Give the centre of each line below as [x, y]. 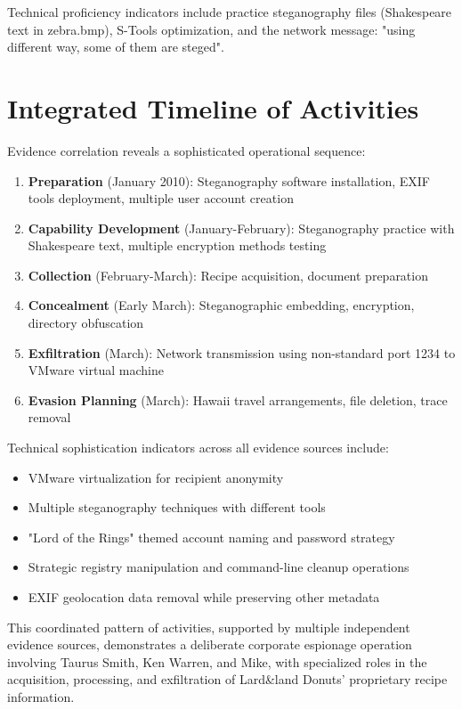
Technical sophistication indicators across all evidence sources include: [198, 448]
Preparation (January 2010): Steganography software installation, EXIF [229, 180]
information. [41, 696]
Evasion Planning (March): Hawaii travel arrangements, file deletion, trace [238, 399]
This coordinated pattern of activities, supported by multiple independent [209, 627]
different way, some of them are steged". [116, 47]
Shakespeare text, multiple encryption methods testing [177, 245]
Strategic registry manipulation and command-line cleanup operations [219, 567]
